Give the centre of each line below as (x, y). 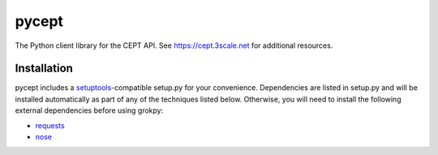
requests (50, 125)
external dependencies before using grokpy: (89, 110)
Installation (44, 69)
